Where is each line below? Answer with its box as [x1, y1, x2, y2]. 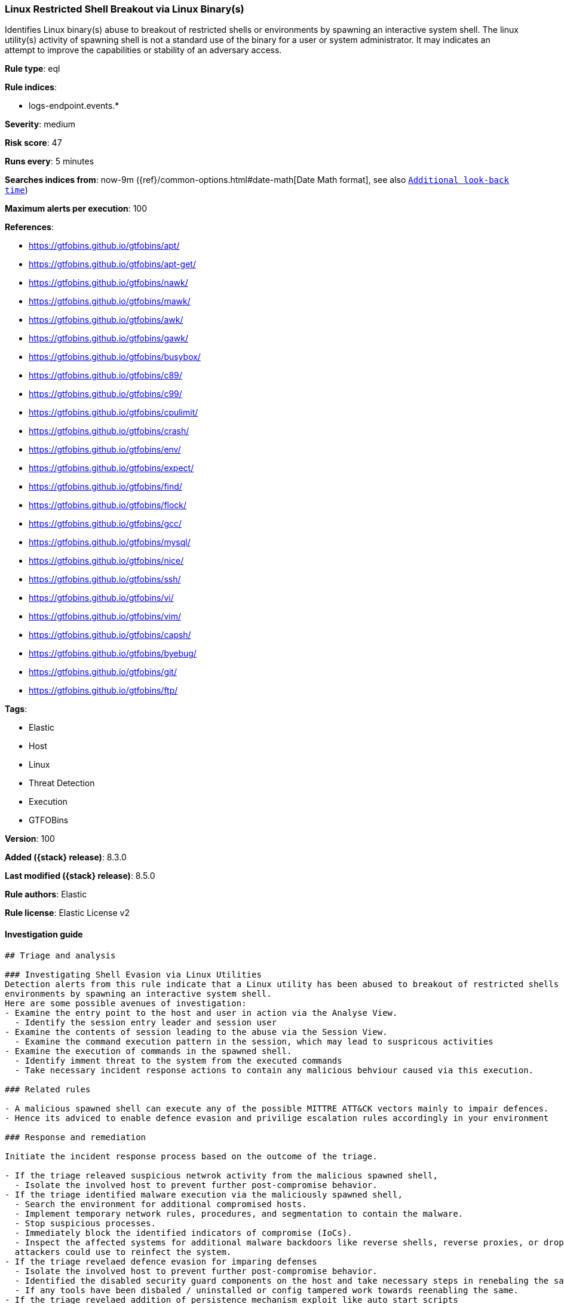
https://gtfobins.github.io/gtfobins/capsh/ [29, 630, 191, 640]
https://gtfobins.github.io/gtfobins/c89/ [29, 370, 182, 381]
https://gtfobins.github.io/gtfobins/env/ [29, 444, 181, 455]
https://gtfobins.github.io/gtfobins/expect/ [29, 463, 194, 474]
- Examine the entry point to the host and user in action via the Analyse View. [5, 1007, 398, 1018]
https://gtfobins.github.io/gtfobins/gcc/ [29, 518, 182, 529]
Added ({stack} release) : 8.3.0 [5, 852, 127, 863]
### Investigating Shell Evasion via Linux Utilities [5, 969, 262, 979]
